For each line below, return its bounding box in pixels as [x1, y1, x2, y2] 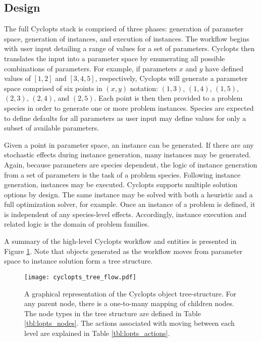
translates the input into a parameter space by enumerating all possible [4, 53, 225, 63]
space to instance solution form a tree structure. [4, 255, 153, 266]
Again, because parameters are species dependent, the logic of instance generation [4, 159, 257, 169]
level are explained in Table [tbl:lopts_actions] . [24, 327, 170, 338]
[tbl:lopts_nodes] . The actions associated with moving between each [24, 318, 235, 328]
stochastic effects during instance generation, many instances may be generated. [4, 149, 251, 160]
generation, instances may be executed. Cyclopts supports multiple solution [4, 179, 238, 190]
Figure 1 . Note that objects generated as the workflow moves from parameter [4, 245, 243, 256]
